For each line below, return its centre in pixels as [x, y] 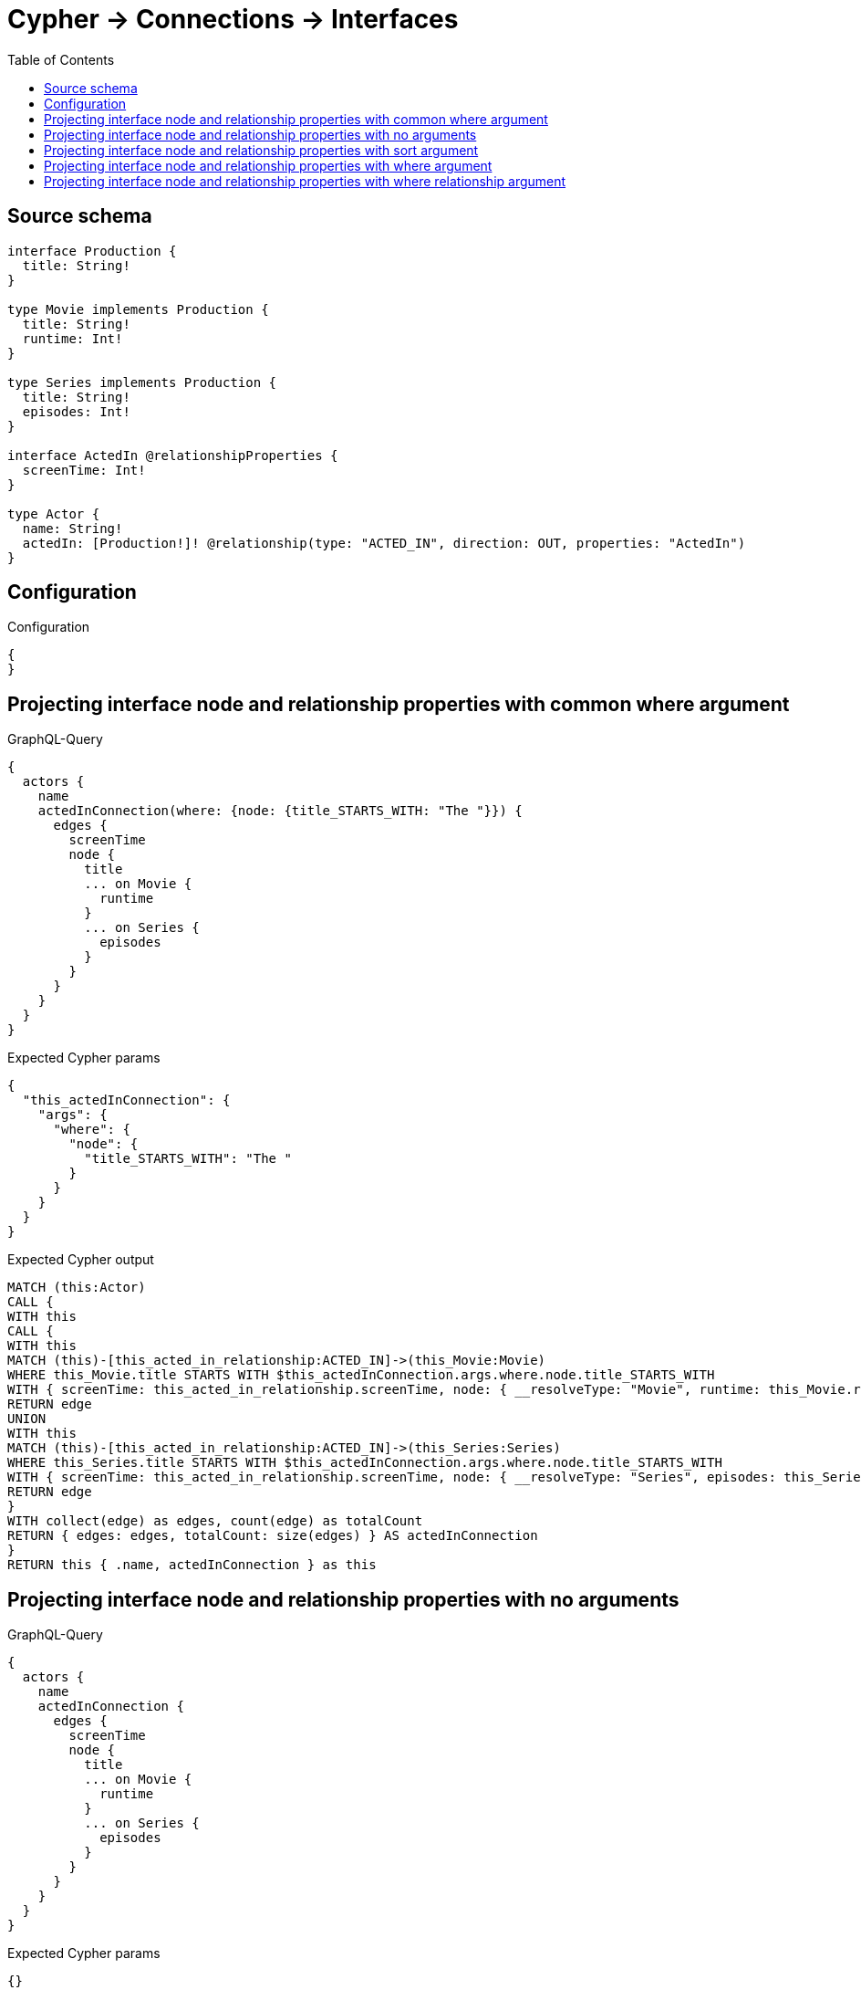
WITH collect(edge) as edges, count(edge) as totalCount [215, 1521]
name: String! [73, 528]
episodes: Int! [76, 411]
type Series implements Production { [142, 382]
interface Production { [92, 251]
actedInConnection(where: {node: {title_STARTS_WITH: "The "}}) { [280, 811]
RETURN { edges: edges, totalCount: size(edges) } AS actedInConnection [273, 1536]
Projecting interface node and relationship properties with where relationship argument [305, 181]
